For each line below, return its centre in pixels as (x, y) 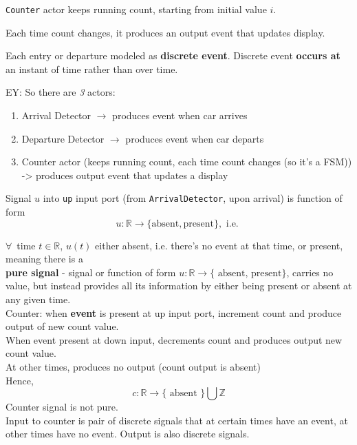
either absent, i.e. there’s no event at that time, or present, (219, 245)
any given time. (38, 299)
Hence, (20, 380)
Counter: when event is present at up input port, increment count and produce (174, 312)
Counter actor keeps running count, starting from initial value (136, 9)
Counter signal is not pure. (62, 407)
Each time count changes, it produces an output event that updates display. (165, 32)
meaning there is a (44, 259)
